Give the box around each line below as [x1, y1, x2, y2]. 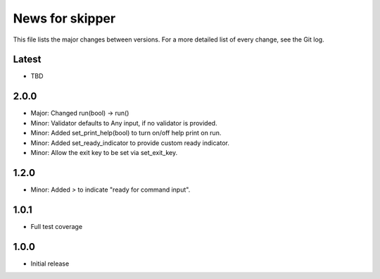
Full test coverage [30, 222, 83, 230]
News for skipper [13, 11, 116, 26]
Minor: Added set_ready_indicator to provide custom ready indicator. [30, 138, 230, 147]
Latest [13, 54, 42, 66]
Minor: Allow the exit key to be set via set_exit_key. [30, 148, 178, 156]
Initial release [30, 259, 70, 268]
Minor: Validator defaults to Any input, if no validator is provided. [30, 118, 217, 127]
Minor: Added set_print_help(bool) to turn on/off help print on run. [30, 129, 222, 137]
